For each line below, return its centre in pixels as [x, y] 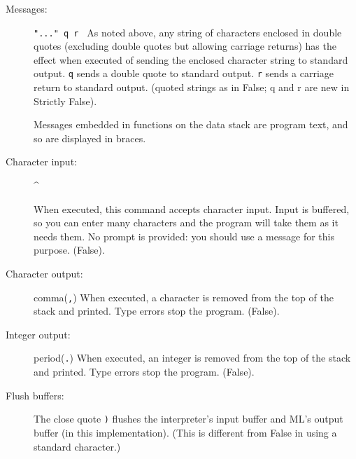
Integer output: [38, 334]
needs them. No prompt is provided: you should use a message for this [184, 236]
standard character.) [77, 446]
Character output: [44, 274]
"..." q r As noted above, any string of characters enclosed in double [188, 32]
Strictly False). [65, 101]
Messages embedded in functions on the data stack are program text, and [191, 124]
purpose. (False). [69, 250]
